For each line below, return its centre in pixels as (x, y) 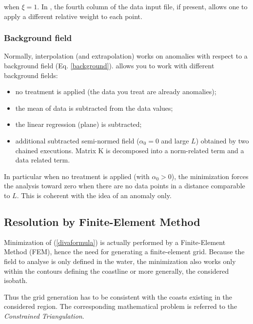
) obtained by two (222, 140)
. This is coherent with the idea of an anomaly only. (94, 195)
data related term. (43, 160)
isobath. (16, 280)
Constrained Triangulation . (44, 315)
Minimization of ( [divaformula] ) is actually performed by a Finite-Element (115, 242)
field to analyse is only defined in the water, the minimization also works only (120, 261)
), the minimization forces (210, 176)
